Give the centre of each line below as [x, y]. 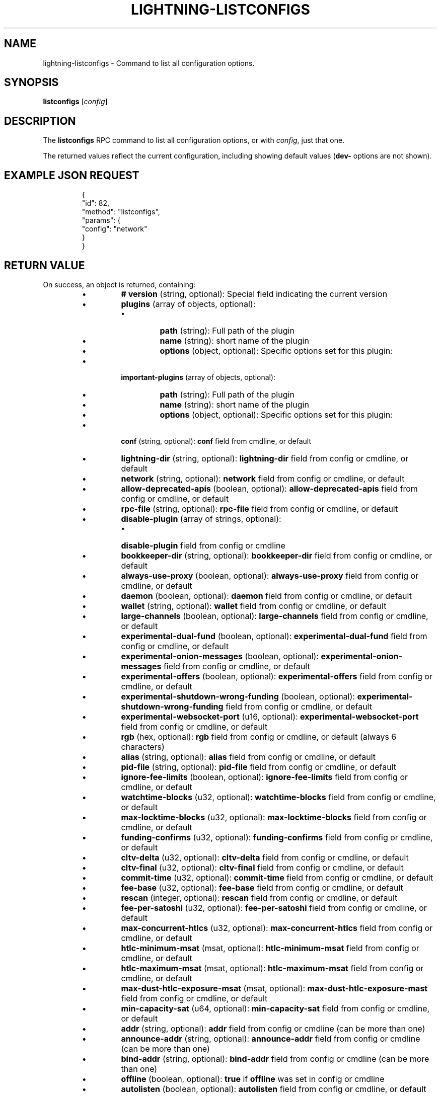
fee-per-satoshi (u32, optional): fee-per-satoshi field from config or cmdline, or [274, 908]
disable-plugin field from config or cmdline [203, 545]
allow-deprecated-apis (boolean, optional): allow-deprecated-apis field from [269, 488]
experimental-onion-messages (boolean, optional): [220, 656]
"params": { [101, 220]
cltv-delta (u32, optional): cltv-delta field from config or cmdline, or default [265, 857]
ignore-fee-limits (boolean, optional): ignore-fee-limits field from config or [265, 777]
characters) [143, 747]
